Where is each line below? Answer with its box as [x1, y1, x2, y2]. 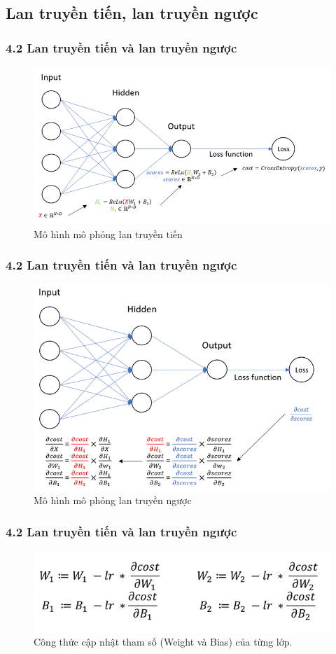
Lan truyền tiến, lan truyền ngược [6, 2, 258, 24]
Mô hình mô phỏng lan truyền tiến [34, 226, 183, 241]
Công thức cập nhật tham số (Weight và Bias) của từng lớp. [34, 634, 293, 649]
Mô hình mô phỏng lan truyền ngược [34, 493, 192, 508]
